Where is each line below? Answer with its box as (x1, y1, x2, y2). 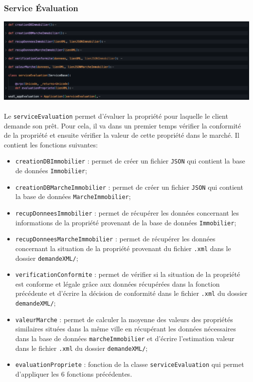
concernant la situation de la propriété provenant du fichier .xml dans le (15, 243, 231, 253)
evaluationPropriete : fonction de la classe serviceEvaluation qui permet (15, 359, 244, 369)
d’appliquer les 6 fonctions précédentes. (15, 368, 132, 379)
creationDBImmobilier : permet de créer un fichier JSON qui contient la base (15, 156, 245, 166)
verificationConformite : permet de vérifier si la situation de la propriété (15, 269, 240, 279)
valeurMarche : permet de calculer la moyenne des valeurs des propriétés (15, 314, 233, 324)
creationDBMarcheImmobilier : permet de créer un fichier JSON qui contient (15, 182, 243, 192)
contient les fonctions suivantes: (4, 139, 98, 149)
